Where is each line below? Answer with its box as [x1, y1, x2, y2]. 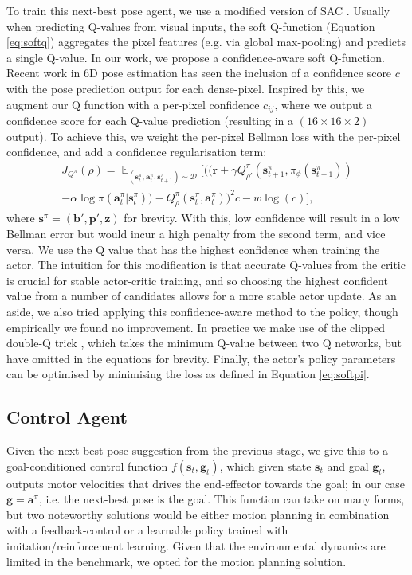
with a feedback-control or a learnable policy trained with [6, 522, 288, 538]
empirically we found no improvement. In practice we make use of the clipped [6, 319, 385, 335]
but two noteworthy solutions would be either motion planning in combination [6, 506, 390, 522]
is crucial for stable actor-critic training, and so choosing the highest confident [6, 272, 388, 288]
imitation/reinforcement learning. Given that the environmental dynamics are [6, 538, 386, 554]
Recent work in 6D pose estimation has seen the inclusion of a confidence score [6, 65, 392, 81]
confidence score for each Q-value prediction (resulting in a [6, 112, 294, 129]
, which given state [219, 457, 312, 474]
